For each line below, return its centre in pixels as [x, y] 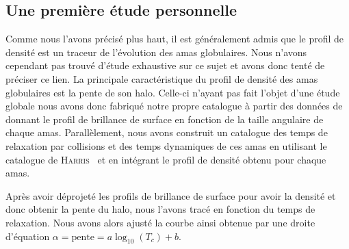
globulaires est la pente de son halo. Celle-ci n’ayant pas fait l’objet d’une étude [173, 92]
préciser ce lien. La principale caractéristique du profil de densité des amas [162, 78]
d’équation [28, 236]
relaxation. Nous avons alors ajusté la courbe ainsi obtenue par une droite [160, 222]
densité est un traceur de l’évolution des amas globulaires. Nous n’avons [156, 52]
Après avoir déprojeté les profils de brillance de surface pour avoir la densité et [171, 195]
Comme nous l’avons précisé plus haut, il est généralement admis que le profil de [175, 39]
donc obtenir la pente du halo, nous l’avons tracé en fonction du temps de [160, 209]
